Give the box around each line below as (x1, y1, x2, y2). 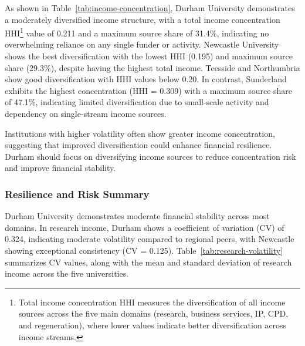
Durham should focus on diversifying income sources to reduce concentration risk (5, 150, 296, 162)
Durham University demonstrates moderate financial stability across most (5, 210, 270, 222)
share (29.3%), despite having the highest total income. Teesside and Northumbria (5, 61, 300, 73)
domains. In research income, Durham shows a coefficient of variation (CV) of (5, 221, 284, 233)
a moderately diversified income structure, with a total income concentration (5, 13, 280, 25)
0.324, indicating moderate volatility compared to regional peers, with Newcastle (5, 233, 294, 245)
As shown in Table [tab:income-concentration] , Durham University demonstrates (5, 2, 295, 14)
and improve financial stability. (5, 162, 116, 174)
